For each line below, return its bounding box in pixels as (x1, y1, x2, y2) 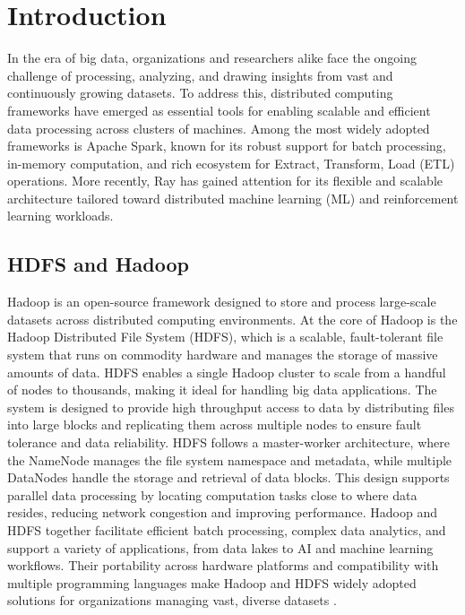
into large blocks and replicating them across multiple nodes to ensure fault (7, 415, 422, 434)
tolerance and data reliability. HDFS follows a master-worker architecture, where (7, 433, 450, 452)
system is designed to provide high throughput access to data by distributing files (7, 397, 454, 416)
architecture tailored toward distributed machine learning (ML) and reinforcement (7, 188, 459, 207)
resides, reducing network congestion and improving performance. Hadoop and (7, 503, 438, 522)
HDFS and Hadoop (7, 250, 190, 278)
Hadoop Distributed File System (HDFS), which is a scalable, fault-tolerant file (7, 327, 443, 346)
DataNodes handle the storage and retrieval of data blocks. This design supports (7, 468, 450, 487)
